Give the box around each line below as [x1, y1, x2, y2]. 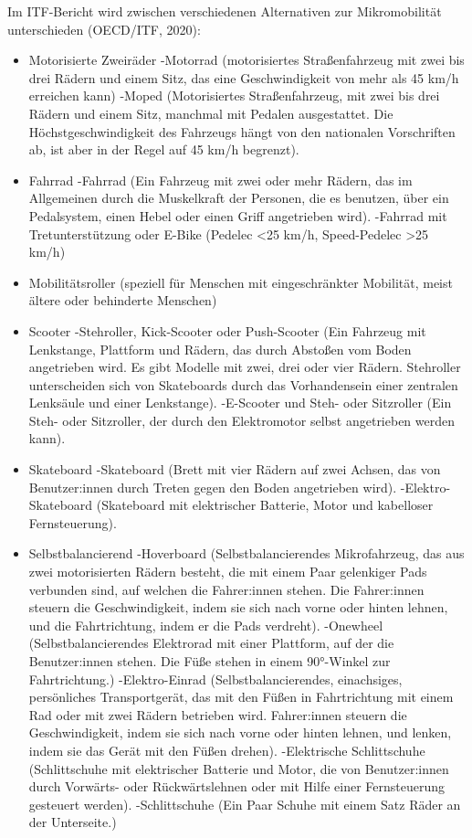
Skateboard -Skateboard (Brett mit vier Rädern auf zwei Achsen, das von [28, 460, 441, 479]
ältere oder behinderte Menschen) [28, 291, 217, 310]
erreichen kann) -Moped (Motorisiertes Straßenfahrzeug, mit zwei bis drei [28, 86, 440, 105]
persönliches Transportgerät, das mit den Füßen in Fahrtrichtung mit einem [28, 687, 454, 706]
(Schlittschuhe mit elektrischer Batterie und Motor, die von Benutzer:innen [28, 758, 449, 778]
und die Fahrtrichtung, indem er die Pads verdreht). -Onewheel [28, 615, 383, 634]
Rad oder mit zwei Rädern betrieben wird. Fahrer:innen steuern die [28, 705, 407, 724]
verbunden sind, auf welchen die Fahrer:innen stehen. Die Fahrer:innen [28, 579, 425, 599]
